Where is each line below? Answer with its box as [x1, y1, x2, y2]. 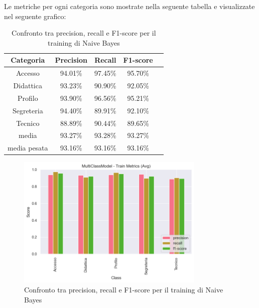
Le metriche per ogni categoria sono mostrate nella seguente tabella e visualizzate [4, 1, 255, 11]
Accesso [16, 68, 40, 78]
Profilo [17, 92, 38, 103]
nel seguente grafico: [4, 11, 66, 21]
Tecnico [16, 117, 40, 128]
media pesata [8, 142, 48, 153]
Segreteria [12, 105, 43, 115]
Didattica [13, 80, 42, 91]
